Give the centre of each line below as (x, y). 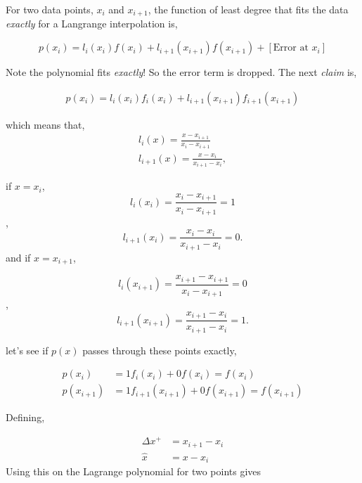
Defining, (25, 417)
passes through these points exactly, (160, 350)
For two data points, (50, 9)
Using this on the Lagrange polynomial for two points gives (134, 471)
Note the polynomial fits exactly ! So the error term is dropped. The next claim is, (181, 72)
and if (18, 257)
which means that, (45, 124)
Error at (291, 48)
